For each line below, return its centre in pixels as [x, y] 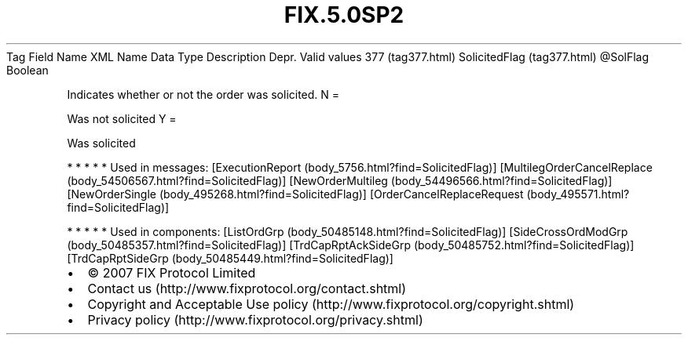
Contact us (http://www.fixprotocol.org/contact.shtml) [247, 288]
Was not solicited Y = [122, 118]
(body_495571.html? [578, 194]
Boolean [27, 70]
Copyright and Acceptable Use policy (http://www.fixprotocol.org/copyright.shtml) [331, 304]
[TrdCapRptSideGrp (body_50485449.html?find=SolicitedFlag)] [230, 258]
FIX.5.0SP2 [344, 15]
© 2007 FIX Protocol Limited [172, 272]
